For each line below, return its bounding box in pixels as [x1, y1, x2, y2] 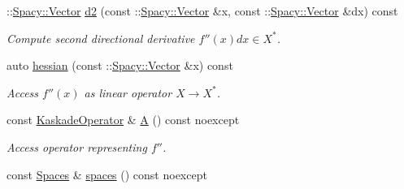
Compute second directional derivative [7, 29, 195, 46]
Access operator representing [7, 138, 147, 155]
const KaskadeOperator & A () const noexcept [7, 111, 240, 128]
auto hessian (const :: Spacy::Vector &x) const [7, 57, 233, 74]
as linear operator [84, 84, 172, 101]
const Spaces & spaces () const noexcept [7, 165, 207, 183]
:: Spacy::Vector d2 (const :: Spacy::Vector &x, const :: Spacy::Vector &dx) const [7, 2, 398, 19]
